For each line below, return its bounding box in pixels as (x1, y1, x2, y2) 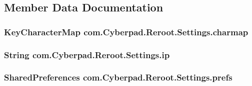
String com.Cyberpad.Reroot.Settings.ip (4, 48, 170, 61)
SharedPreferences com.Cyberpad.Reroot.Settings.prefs (4, 71, 232, 84)
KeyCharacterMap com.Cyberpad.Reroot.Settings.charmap (4, 25, 248, 38)
